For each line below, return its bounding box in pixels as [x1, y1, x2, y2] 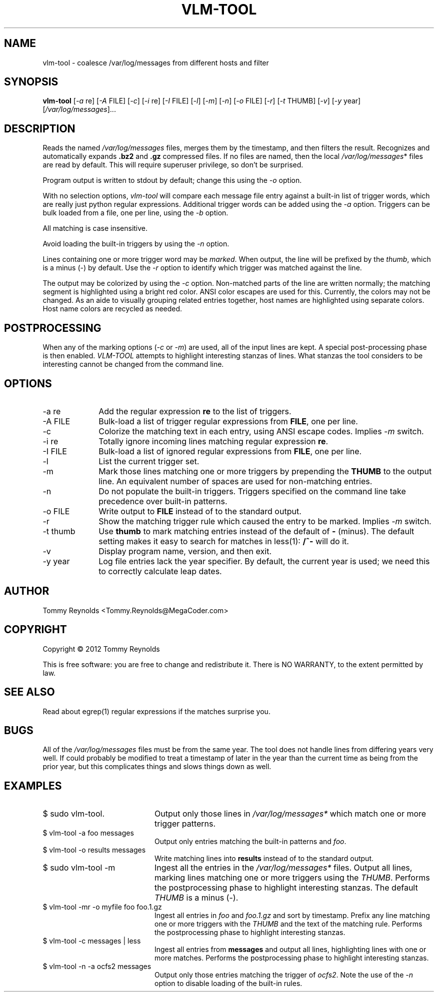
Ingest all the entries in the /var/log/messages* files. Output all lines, [154, 863, 412, 873]
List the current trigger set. [98, 456, 199, 466]
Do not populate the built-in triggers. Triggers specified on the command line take [98, 486, 406, 496]
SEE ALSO [4, 686, 55, 699]
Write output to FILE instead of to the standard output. [98, 506, 301, 516]
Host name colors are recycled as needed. [42, 304, 182, 313]
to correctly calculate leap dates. [98, 566, 222, 576]
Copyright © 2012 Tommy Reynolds [42, 644, 160, 653]
